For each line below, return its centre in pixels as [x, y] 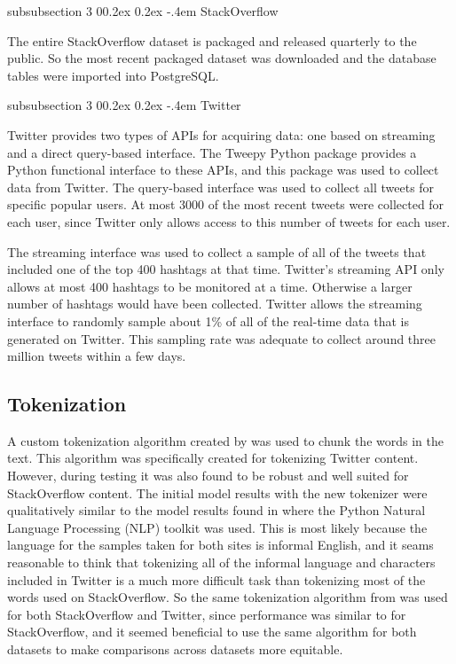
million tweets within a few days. [97, 356]
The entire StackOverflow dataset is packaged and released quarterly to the [212, 40]
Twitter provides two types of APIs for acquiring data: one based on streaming [221, 134]
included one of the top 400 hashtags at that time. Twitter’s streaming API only [226, 269]
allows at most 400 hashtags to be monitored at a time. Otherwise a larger [210, 286]
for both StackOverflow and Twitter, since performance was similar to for [207, 614]
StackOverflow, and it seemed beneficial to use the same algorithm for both [212, 632]
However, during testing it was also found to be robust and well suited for [208, 476]
